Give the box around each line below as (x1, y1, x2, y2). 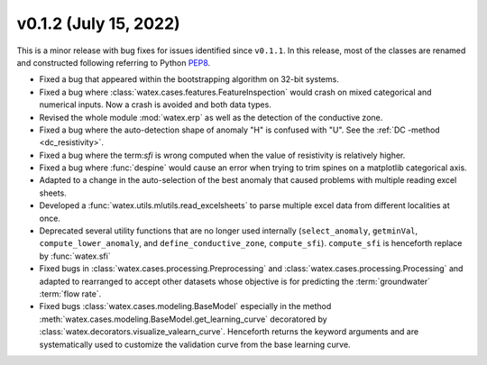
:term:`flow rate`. (39, 288, 102, 299)
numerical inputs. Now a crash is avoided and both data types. (39, 99, 272, 110)
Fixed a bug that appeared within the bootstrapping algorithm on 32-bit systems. (39, 74, 340, 85)
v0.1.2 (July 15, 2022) (16, 14, 180, 33)
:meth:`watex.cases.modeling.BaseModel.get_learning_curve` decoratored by (39, 314, 328, 324)
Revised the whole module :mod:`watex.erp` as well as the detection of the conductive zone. (39, 112, 383, 123)
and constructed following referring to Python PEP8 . (16, 57, 211, 68)
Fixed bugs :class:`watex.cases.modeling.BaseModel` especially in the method (39, 301, 332, 312)
